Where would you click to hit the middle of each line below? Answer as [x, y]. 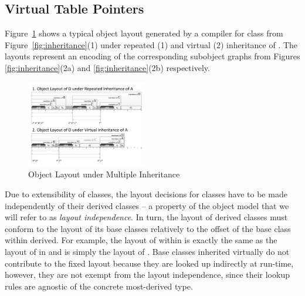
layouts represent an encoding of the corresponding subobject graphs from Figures [152, 56]
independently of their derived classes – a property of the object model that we [147, 205]
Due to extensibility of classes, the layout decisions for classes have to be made [146, 194]
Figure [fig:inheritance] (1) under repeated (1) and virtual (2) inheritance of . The [151, 44]
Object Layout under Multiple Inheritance [104, 174]
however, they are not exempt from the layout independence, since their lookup [147, 275]
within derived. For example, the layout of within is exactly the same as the [141, 240]
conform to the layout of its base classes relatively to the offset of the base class [148, 228]
